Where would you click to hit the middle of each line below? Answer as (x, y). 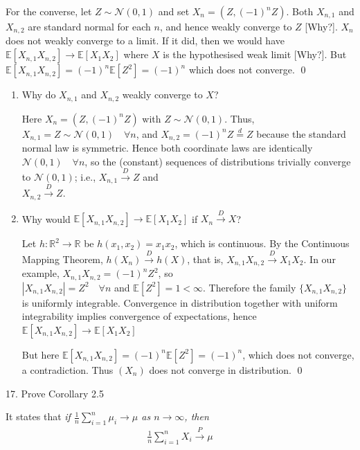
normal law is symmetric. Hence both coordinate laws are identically (167, 147)
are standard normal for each (89, 26)
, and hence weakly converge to (226, 26)
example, (40, 273)
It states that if (38, 416)
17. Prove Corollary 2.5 (55, 393)
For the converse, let (49, 11)
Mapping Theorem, (62, 259)
